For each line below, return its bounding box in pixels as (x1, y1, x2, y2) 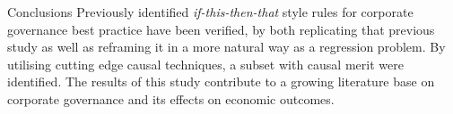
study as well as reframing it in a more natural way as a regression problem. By (7, 37, 446, 56)
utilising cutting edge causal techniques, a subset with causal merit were (7, 54, 404, 73)
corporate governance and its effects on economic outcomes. (7, 89, 335, 108)
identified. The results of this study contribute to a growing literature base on (7, 72, 435, 91)
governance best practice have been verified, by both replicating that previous (7, 20, 435, 38)
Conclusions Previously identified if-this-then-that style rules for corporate (7, 3, 414, 20)
